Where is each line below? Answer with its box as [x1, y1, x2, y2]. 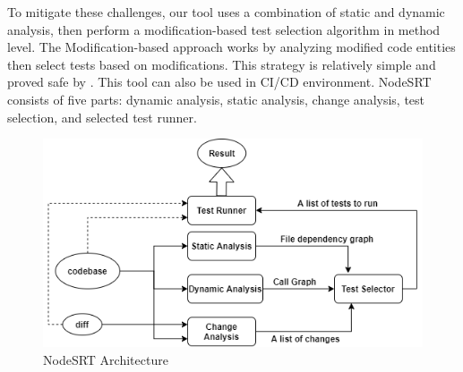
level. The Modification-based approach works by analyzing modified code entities [7, 38, 456, 56]
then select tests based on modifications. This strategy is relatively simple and [7, 55, 436, 73]
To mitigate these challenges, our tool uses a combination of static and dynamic [7, 3, 445, 21]
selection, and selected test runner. [7, 107, 197, 126]
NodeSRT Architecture [43, 350, 168, 368]
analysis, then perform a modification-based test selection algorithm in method [7, 20, 441, 38]
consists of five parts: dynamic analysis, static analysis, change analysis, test [7, 89, 425, 108]
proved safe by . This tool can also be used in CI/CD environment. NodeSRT [7, 72, 432, 91]
